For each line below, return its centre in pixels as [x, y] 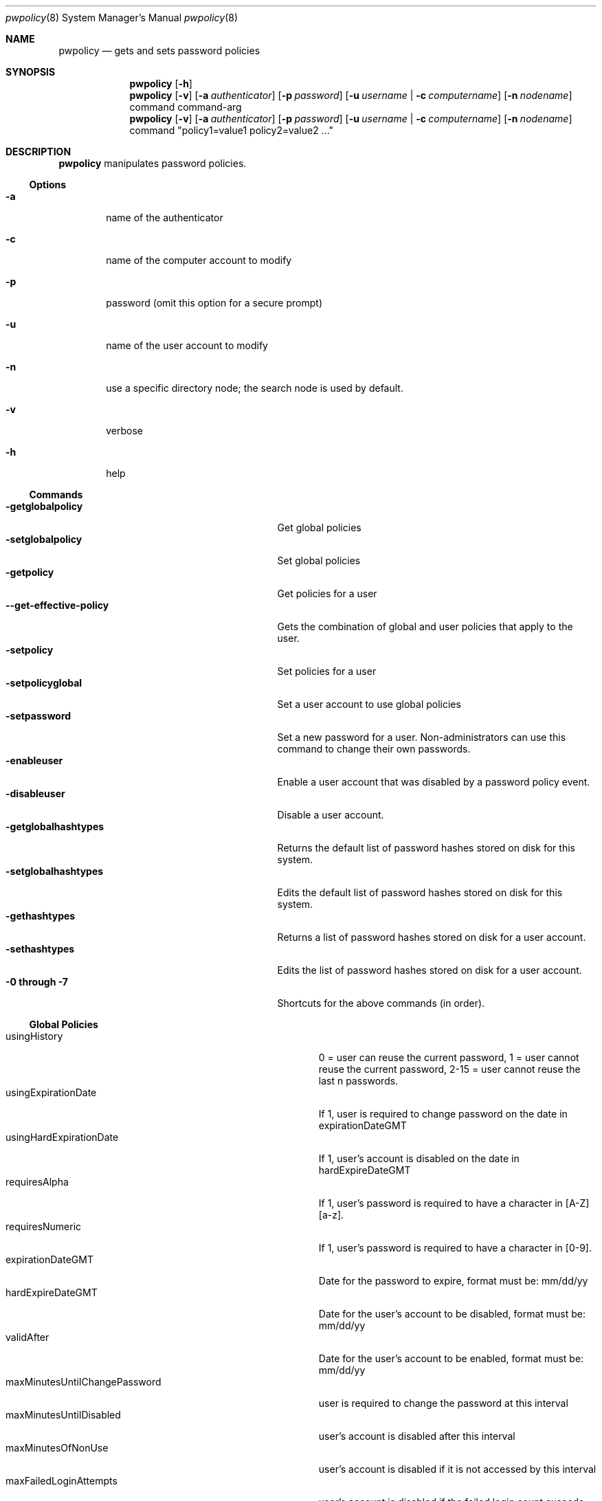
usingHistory [34, 1036]
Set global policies [319, 560]
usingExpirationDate [51, 1092]
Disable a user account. [331, 815]
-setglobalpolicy [44, 539]
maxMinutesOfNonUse [57, 1448]
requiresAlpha [37, 1182]
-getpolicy [30, 572]
